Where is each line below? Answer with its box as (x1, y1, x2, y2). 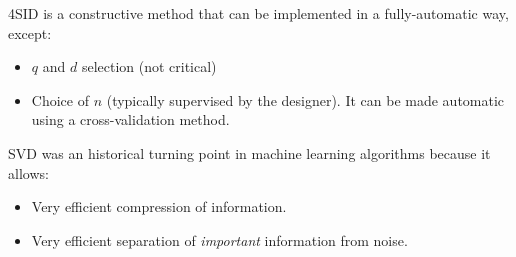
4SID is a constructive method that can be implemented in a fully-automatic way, (8, 3, 509, 23)
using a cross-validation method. (31, 109, 230, 130)
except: (8, 22, 52, 43)
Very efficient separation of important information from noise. (31, 229, 408, 250)
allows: (8, 162, 49, 183)
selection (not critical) (81, 56, 217, 77)
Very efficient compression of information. (31, 196, 287, 217)
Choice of (31, 89, 89, 110)
